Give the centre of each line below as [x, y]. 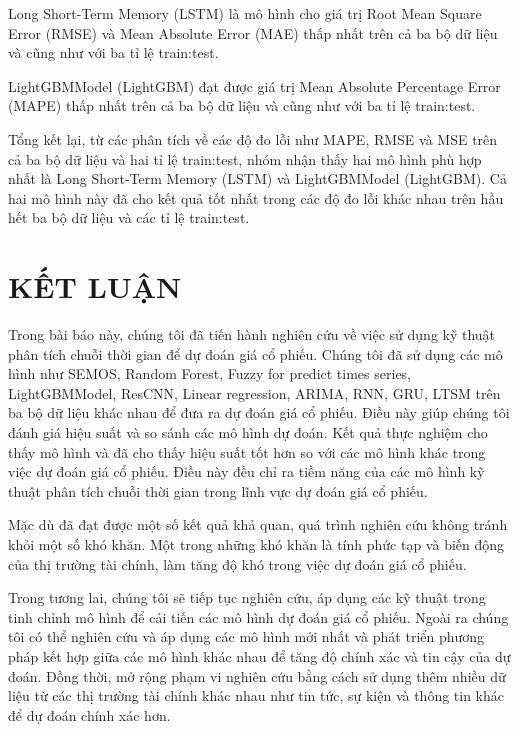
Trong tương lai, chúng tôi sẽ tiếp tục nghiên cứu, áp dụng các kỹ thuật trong [247, 597]
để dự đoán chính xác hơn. [89, 714]
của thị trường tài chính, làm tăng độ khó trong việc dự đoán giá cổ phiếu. [237, 563]
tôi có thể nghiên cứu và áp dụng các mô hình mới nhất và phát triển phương [246, 636]
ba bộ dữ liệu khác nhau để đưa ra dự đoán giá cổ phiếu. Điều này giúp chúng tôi [259, 412]
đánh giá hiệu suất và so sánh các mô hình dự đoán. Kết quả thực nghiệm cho [248, 432]
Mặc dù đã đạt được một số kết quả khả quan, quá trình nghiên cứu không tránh [258, 524]
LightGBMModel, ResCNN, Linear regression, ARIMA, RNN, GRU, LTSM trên [254, 392]
